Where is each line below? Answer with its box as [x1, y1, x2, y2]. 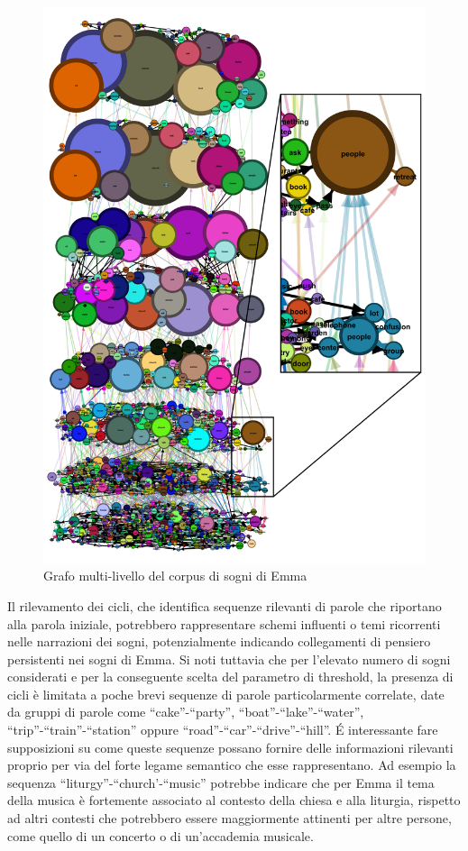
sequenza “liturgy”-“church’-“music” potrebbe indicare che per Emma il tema [7, 773, 435, 792]
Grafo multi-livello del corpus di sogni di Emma [43, 566, 307, 585]
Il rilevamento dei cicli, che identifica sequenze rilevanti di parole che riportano [7, 596, 442, 615]
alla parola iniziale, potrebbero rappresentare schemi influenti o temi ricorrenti [7, 614, 441, 633]
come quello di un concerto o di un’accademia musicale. [7, 826, 314, 845]
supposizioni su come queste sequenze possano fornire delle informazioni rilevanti [7, 737, 454, 756]
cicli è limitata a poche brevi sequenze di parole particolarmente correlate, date [7, 684, 445, 703]
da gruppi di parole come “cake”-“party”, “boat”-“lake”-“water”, [7, 702, 364, 721]
